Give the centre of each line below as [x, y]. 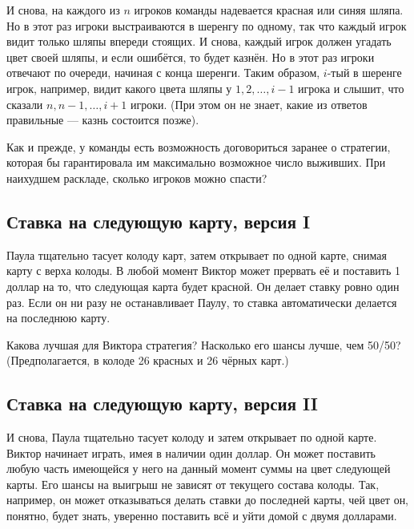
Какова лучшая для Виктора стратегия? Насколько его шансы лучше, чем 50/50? [204, 344]
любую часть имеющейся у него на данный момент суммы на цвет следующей [199, 468]
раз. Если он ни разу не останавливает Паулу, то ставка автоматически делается [202, 302]
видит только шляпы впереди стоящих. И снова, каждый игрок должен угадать [199, 41]
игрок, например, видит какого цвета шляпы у [119, 88]
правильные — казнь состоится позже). [103, 120]
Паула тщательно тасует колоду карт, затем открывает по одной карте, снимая [197, 254]
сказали [25, 104]
